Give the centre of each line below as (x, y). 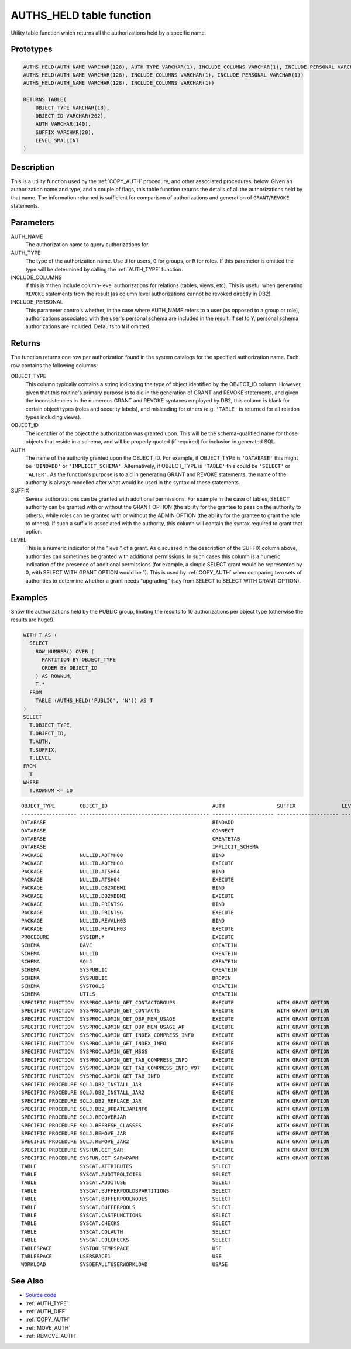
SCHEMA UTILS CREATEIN (129, 994)
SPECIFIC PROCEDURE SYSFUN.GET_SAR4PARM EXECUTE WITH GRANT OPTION (175, 1158)
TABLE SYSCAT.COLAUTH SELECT (126, 1232)
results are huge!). (33, 620)
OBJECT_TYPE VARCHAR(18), (73, 108)
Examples (29, 598)
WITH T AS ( (40, 635)
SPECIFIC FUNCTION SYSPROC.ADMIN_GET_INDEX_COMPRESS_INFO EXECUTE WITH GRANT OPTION (175, 1035)
